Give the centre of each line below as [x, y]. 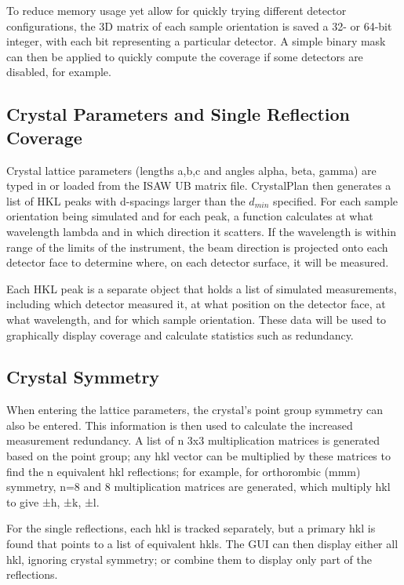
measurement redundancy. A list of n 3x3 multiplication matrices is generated [193, 440]
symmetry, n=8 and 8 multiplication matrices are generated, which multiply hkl [198, 487]
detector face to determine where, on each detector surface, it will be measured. [198, 262]
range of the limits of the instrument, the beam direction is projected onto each [197, 247]
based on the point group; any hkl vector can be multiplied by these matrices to [198, 456]
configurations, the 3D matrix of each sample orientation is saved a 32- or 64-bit [199, 25]
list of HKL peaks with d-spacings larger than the [126, 200]
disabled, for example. [59, 72]
